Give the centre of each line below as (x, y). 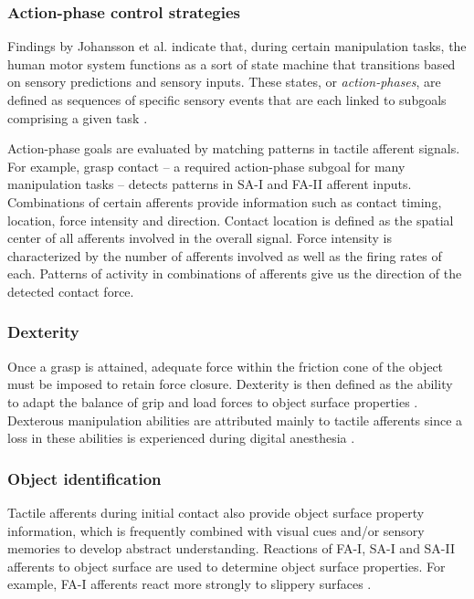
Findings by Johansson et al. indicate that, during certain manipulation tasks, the (237, 46)
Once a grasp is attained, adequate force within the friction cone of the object (226, 366)
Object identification (84, 478)
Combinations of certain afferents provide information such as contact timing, (225, 201)
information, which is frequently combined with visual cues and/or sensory (216, 530)
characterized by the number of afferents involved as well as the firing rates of (225, 255)
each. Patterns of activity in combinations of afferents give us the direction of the (235, 273)
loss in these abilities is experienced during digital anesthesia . (181, 438)
